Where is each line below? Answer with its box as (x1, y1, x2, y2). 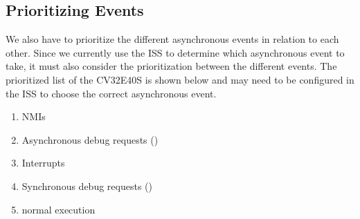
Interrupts (21, 155, 65, 170)
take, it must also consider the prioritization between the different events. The (6, 59, 337, 73)
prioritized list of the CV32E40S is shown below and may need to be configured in (6, 72, 354, 86)
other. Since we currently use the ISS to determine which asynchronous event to (6, 45, 345, 59)
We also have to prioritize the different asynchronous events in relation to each (6, 32, 339, 46)
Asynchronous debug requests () (21, 132, 159, 146)
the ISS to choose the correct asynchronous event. (6, 86, 217, 100)
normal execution (21, 202, 96, 216)
